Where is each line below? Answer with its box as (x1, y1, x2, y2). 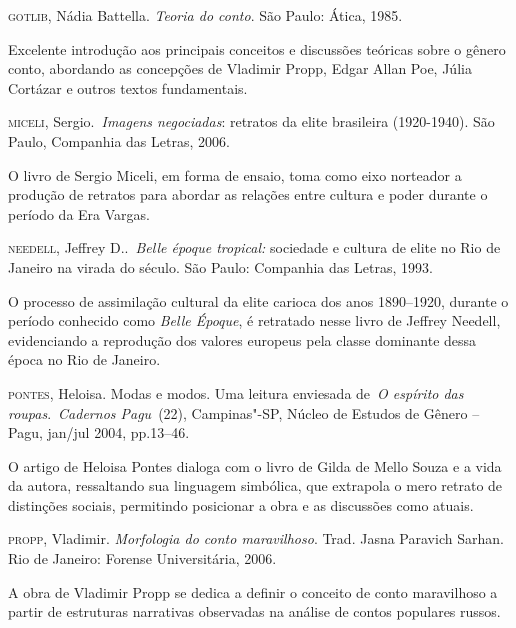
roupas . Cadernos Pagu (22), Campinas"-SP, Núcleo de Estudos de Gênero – (8, 402, 480, 423)
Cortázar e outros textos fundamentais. (8, 77, 248, 98)
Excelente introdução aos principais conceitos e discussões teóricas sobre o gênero (8, 38, 506, 59)
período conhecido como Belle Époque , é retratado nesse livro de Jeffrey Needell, (8, 310, 501, 331)
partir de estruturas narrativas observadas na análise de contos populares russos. (8, 601, 501, 622)
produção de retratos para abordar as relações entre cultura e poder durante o (8, 184, 488, 205)
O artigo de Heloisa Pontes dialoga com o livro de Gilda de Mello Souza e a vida (8, 455, 502, 476)
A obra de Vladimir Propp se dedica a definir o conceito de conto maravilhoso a (8, 581, 498, 602)
